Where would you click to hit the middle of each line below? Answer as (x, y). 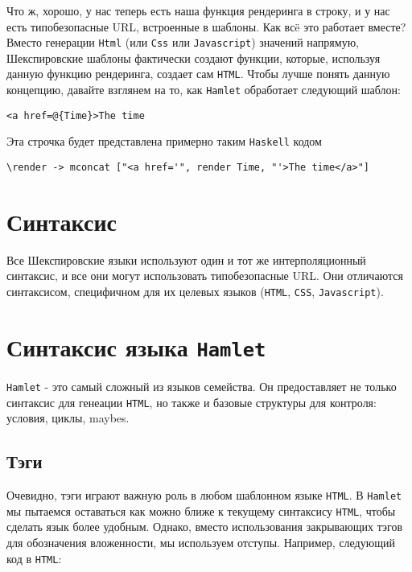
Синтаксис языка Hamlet (136, 346)
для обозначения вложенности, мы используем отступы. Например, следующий (201, 542)
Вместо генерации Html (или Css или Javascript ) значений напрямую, (183, 42)
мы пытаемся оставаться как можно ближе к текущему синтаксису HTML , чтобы (201, 510)
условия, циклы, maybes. (68, 418)
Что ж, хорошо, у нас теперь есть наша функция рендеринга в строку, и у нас (198, 10)
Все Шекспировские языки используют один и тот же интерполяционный (186, 259)
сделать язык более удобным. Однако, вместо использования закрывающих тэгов (205, 527)
